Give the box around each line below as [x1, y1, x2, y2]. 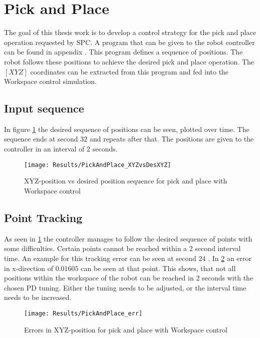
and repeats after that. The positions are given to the [89, 133, 254, 144]
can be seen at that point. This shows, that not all [81, 262, 236, 273]
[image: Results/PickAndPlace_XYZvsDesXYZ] [24, 161, 171, 168]
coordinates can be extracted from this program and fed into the [30, 66, 229, 76]
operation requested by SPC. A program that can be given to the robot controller [4, 36, 255, 47]
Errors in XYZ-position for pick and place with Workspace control [24, 324, 227, 334]
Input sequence [4, 100, 84, 116]
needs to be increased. [4, 292, 72, 302]
